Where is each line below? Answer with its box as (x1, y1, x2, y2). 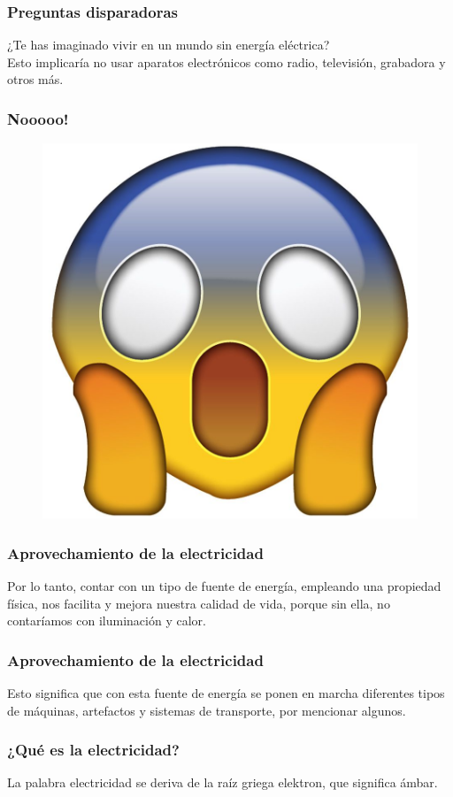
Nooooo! (7, 107, 69, 129)
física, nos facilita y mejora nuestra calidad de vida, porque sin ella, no (7, 594, 390, 612)
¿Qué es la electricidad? (7, 739, 180, 761)
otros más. (7, 70, 64, 88)
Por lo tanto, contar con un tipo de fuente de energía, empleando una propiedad (7, 577, 441, 595)
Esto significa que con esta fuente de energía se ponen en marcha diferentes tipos (7, 684, 445, 702)
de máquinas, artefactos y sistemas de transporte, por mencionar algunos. (7, 701, 406, 719)
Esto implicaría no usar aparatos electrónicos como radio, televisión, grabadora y (7, 52, 446, 71)
